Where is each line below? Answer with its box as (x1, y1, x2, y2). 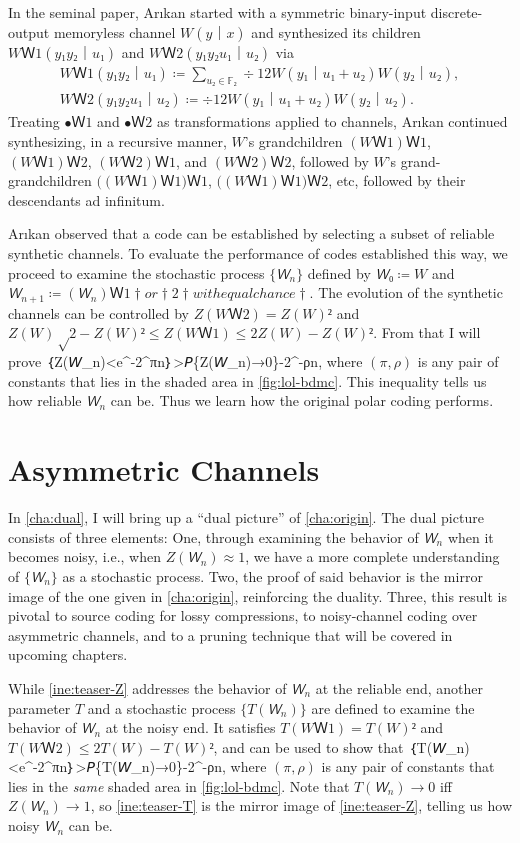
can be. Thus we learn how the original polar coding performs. (110, 390, 494, 411)
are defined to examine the (311, 697, 475, 718)
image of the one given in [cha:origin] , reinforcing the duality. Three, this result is (8, 585, 508, 606)
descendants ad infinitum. (8, 189, 165, 210)
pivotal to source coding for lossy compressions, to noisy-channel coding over (8, 605, 478, 626)
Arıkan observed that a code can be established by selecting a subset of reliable (8, 223, 495, 244)
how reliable (8, 390, 82, 411)
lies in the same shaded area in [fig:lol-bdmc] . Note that (8, 775, 350, 796)
